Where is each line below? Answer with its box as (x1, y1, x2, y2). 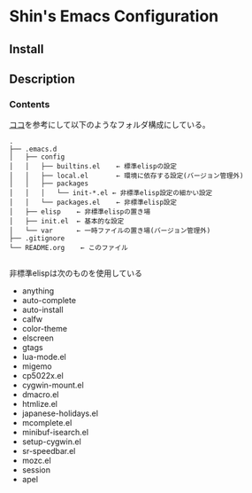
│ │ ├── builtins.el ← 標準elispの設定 (9, 162, 177, 171)
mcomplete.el (21, 418, 73, 428)
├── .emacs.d (9, 145, 57, 154)
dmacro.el (21, 389, 59, 400)
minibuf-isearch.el (21, 427, 89, 438)
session (21, 465, 51, 475)
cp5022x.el (21, 371, 64, 381)
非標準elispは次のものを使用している (9, 268, 143, 278)
